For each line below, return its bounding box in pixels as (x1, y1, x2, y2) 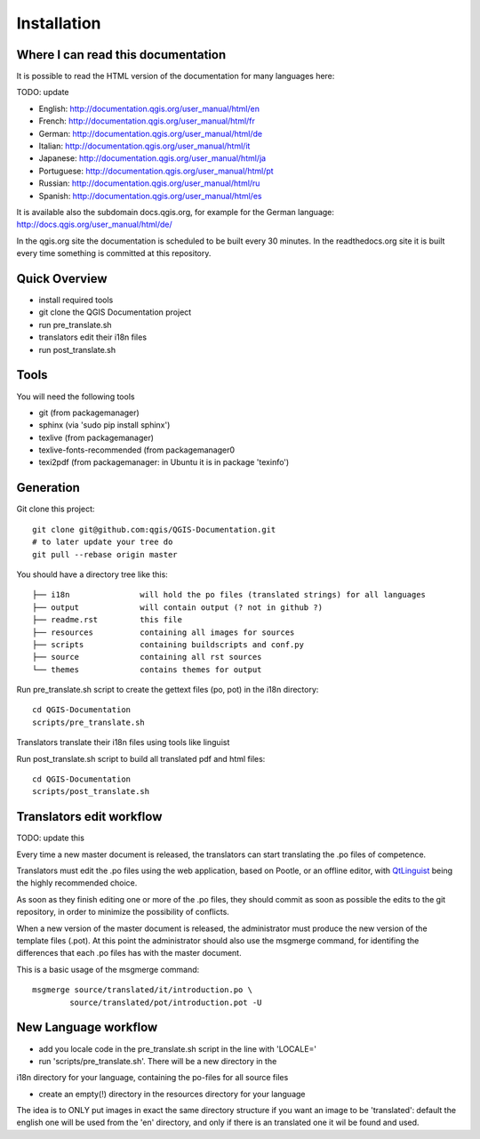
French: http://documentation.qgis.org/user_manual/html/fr (38, 116, 255, 126)
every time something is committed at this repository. (16, 248, 212, 259)
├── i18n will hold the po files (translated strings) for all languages (32, 590, 427, 600)
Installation (16, 13, 101, 33)
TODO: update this (16, 832, 84, 844)
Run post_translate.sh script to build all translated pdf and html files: (16, 753, 266, 764)
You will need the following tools (16, 391, 135, 402)
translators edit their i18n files (38, 332, 147, 342)
